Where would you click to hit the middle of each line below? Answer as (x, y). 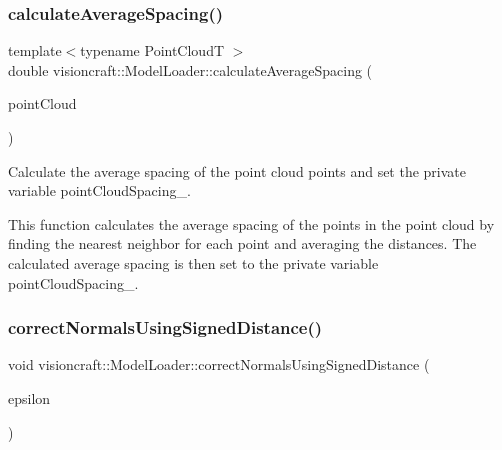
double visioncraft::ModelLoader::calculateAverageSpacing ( (190, 69)
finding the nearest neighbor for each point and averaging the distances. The (242, 243)
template (35, 50)
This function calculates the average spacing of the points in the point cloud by (251, 223)
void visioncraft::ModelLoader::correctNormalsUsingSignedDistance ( (219, 364)
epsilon (29, 397)
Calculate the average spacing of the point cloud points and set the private (237, 170)
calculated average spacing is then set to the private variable (193, 262)
